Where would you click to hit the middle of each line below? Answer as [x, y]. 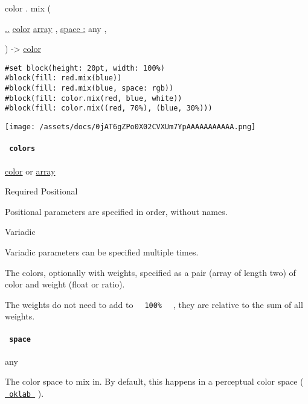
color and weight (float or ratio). [65, 284]
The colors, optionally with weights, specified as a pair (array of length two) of [150, 272]
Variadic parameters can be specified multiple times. [102, 252]
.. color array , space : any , [56, 28]
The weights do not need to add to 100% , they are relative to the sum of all [154, 304]
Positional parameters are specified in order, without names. [116, 211]
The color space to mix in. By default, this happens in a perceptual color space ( [154, 381]
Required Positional [41, 191]
